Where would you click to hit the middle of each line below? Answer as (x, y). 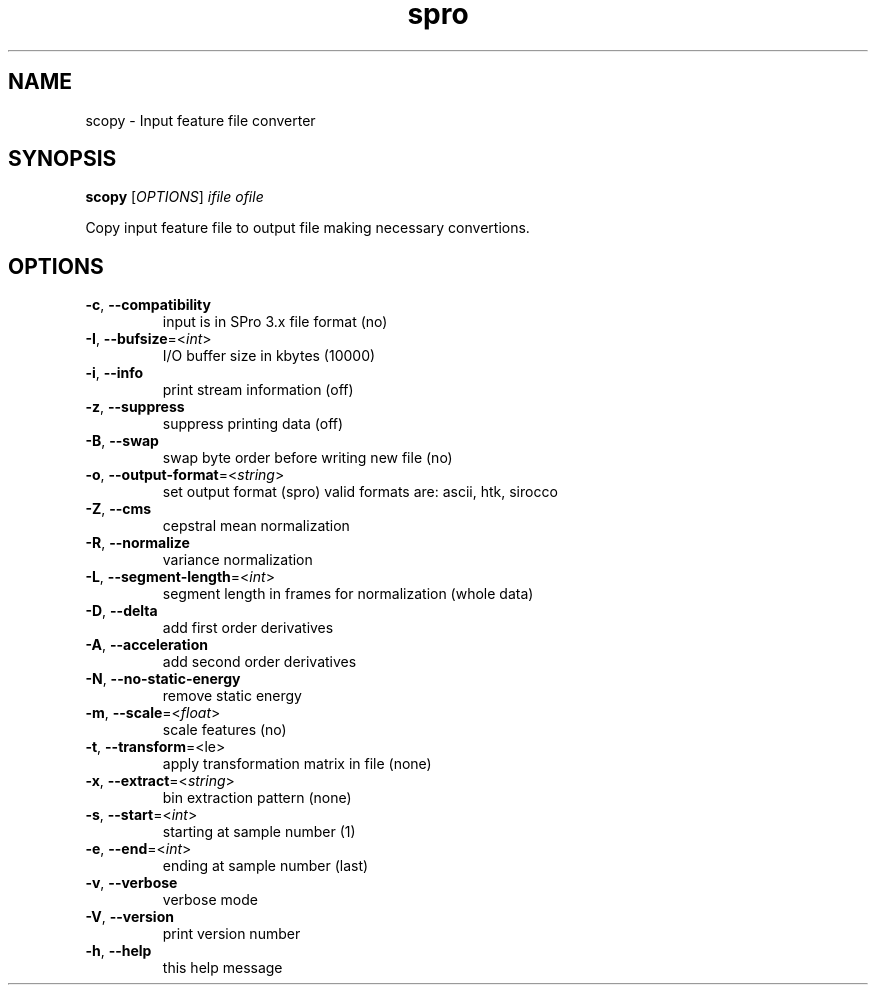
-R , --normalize (137, 543)
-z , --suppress (135, 407)
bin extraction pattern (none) (257, 798)
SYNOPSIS (62, 159)
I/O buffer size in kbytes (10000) (269, 356)
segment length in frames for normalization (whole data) (348, 594)
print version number (231, 934)
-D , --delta (121, 611)
